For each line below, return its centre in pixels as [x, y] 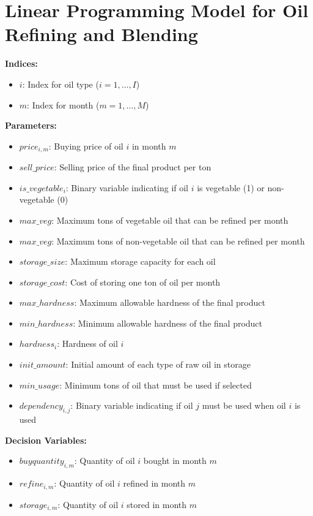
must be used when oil [244, 405]
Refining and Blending [101, 34]
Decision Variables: [46, 440]
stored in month [157, 504]
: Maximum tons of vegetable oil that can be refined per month [170, 220]
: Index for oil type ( [61, 84]
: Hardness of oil [87, 343]
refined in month [154, 483]
